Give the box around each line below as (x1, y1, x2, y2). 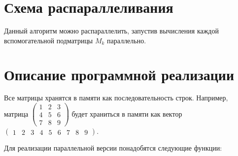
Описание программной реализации (4, 64, 235, 84)
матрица (4, 108, 29, 119)
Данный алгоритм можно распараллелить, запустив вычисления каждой (4, 26, 219, 36)
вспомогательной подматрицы (4, 35, 93, 45)
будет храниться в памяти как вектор (71, 108, 182, 119)
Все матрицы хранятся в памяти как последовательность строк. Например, (4, 93, 228, 103)
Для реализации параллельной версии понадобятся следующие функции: (4, 143, 222, 153)
